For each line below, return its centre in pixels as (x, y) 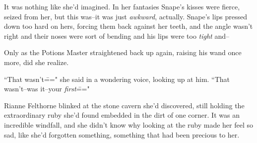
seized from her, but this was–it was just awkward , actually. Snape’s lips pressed (126, 16)
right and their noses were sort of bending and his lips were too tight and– (117, 36)
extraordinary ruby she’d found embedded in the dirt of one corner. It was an (122, 115)
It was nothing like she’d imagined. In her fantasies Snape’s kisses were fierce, (122, 6)
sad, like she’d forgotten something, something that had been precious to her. (122, 134)
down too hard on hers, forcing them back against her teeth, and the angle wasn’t (128, 26)
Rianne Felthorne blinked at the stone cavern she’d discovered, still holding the (124, 105)
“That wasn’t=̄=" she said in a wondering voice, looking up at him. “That (117, 79)
